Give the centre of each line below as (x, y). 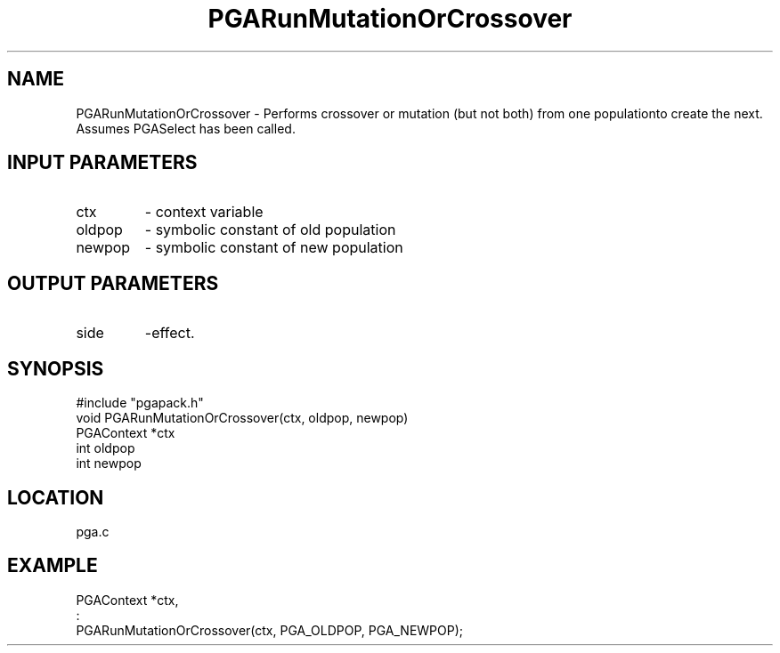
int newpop (109, 464)
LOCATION (56, 497)
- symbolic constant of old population (270, 230)
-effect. (170, 333)
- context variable (204, 212)
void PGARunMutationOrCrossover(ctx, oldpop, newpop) (242, 418)
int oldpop (106, 448)
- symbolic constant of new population (274, 248)
